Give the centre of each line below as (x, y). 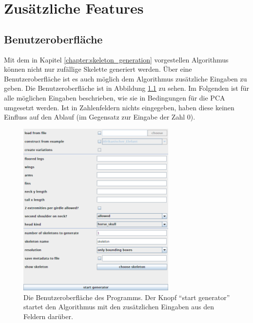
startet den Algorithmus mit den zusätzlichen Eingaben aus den (119, 307)
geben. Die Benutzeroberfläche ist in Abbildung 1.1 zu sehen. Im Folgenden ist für (127, 88)
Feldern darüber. (48, 316)
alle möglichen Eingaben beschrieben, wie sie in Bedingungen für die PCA (115, 97)
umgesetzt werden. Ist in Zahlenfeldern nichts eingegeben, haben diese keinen (119, 107)
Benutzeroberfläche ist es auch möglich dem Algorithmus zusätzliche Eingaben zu (126, 78)
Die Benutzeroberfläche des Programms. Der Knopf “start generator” (127, 297)
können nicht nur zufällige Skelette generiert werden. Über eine (98, 69)
